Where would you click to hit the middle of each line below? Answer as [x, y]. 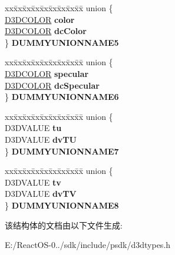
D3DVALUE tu [33, 128]
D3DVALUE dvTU [41, 139]
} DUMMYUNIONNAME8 [62, 205]
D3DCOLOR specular [47, 73]
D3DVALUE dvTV [41, 194]
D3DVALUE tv [33, 182]
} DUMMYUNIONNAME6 [62, 97]
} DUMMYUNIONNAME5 [62, 42]
